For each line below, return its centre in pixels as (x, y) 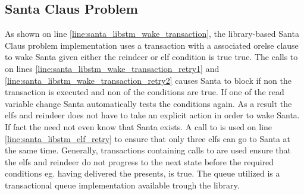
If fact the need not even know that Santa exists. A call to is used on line (139, 126)
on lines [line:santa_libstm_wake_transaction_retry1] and (112, 68)
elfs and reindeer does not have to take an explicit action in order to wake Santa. (152, 115)
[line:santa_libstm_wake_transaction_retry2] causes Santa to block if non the (148, 80)
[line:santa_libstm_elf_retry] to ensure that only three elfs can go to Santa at (148, 138)
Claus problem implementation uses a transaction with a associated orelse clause (152, 45)
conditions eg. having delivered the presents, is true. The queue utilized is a (142, 173)
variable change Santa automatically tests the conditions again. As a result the (148, 103)
